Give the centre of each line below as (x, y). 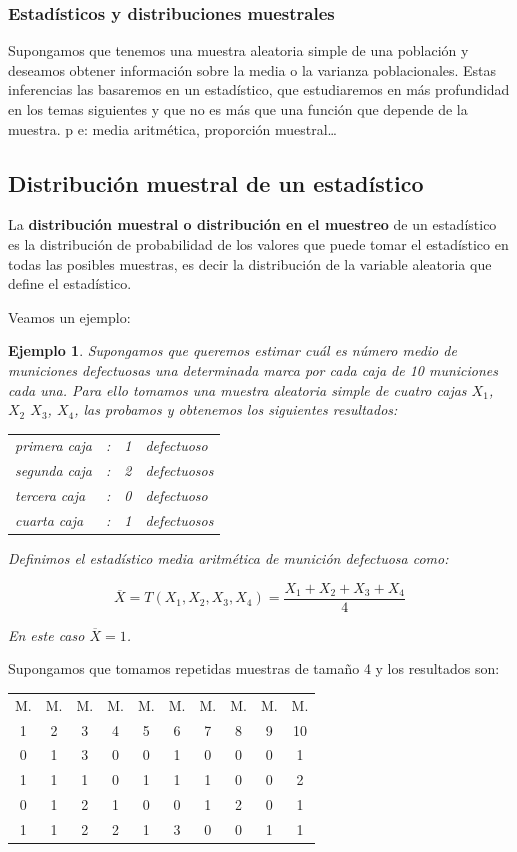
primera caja (53, 445)
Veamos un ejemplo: (69, 316)
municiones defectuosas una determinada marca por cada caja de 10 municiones (253, 369)
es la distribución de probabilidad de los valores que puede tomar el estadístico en (258, 243)
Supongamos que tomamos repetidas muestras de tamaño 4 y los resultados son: (254, 668)
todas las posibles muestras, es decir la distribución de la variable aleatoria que (250, 263)
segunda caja (53, 470)
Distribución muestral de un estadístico (216, 182)
